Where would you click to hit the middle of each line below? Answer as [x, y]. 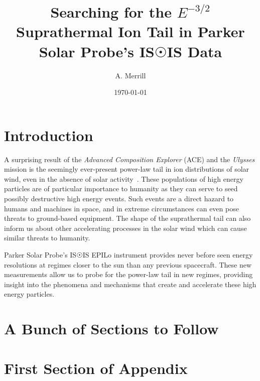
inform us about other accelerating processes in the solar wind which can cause [125, 228]
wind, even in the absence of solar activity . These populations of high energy [124, 178]
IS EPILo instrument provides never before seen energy [168, 254]
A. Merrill [131, 75]
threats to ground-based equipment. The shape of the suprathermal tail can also [127, 218]
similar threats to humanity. [47, 238]
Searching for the [111, 12]
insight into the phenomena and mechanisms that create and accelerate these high [130, 284]
